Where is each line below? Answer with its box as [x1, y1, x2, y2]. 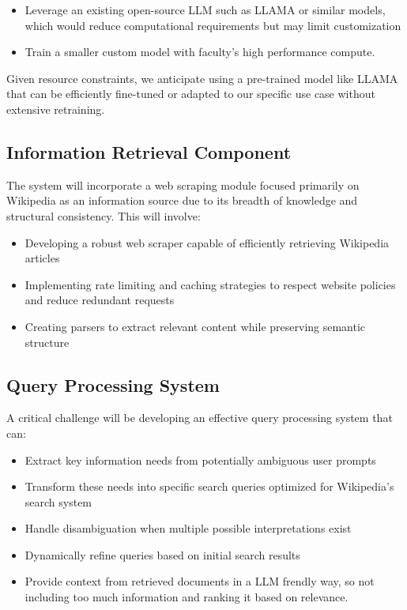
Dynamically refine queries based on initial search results [24, 546, 300, 563]
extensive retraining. [6, 100, 105, 117]
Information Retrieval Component [6, 139, 292, 164]
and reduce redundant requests [24, 292, 175, 308]
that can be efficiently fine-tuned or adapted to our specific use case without [6, 85, 375, 102]
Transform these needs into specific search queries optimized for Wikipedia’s [24, 478, 394, 495]
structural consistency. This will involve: [6, 207, 201, 224]
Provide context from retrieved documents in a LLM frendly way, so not [24, 573, 375, 589]
